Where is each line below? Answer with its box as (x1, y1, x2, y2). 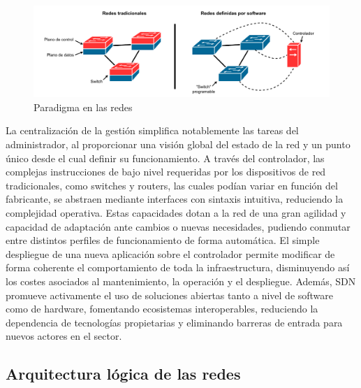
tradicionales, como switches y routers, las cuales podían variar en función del (6, 178, 338, 192)
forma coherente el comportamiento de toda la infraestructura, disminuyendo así (6, 260, 350, 275)
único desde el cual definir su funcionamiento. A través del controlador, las (6, 150, 325, 165)
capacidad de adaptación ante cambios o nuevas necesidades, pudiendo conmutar (6, 219, 351, 233)
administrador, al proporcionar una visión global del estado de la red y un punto (6, 137, 351, 152)
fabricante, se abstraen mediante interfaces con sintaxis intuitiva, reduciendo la (6, 192, 344, 206)
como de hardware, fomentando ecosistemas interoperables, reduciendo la (6, 301, 318, 316)
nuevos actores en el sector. (6, 329, 122, 343)
